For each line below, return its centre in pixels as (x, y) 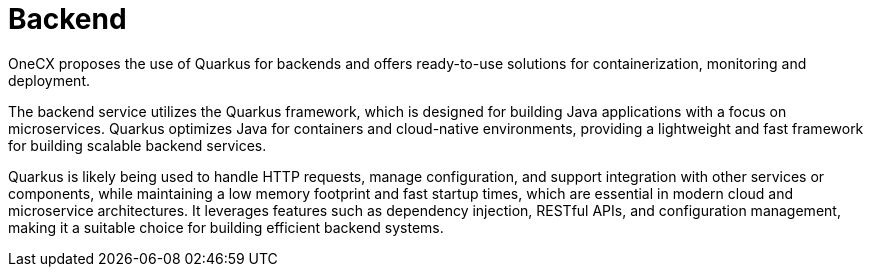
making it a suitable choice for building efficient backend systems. (226, 227)
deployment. (49, 80)
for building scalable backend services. (137, 145)
